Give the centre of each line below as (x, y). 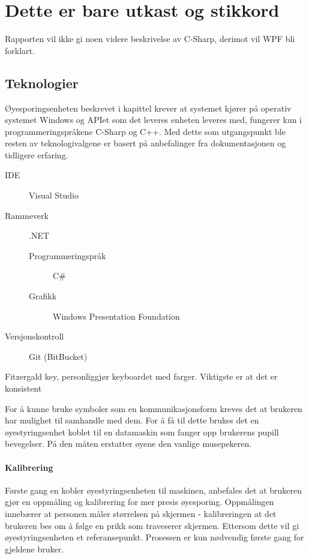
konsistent (23, 388)
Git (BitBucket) (58, 356)
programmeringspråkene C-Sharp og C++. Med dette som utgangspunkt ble (145, 131)
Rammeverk (27, 215)
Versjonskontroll (34, 336)
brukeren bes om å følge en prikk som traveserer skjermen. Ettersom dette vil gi (152, 525)
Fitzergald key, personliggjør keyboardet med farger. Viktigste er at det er (141, 376)
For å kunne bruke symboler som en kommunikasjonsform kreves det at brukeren (154, 408)
